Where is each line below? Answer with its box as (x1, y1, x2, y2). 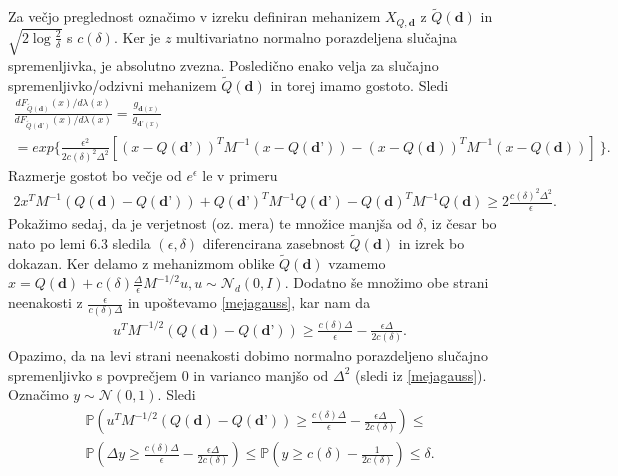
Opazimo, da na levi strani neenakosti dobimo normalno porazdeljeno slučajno (8, 345, 488, 366)
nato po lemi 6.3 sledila (8, 233, 151, 253)
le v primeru (202, 164, 278, 185)
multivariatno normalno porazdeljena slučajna (176, 26, 458, 47)
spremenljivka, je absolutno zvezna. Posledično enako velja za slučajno (8, 54, 439, 75)
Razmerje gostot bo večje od (8, 164, 182, 185)
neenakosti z (8, 292, 83, 313)
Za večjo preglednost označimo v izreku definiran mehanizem (8, 6, 381, 27)
